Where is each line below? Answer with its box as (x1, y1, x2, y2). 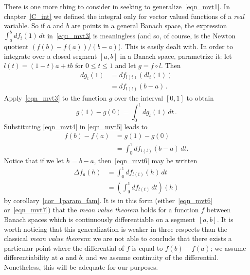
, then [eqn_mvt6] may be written (94, 155, 197, 165)
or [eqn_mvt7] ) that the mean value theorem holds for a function (4, 205, 199, 215)
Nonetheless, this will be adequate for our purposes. (4, 261, 158, 272)
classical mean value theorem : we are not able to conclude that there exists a (4, 233, 232, 243)
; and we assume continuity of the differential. (82, 252, 218, 262)
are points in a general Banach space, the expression (71, 20, 227, 31)
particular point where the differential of (4, 242, 125, 253)
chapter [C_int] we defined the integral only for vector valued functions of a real (4, 11, 245, 21)
